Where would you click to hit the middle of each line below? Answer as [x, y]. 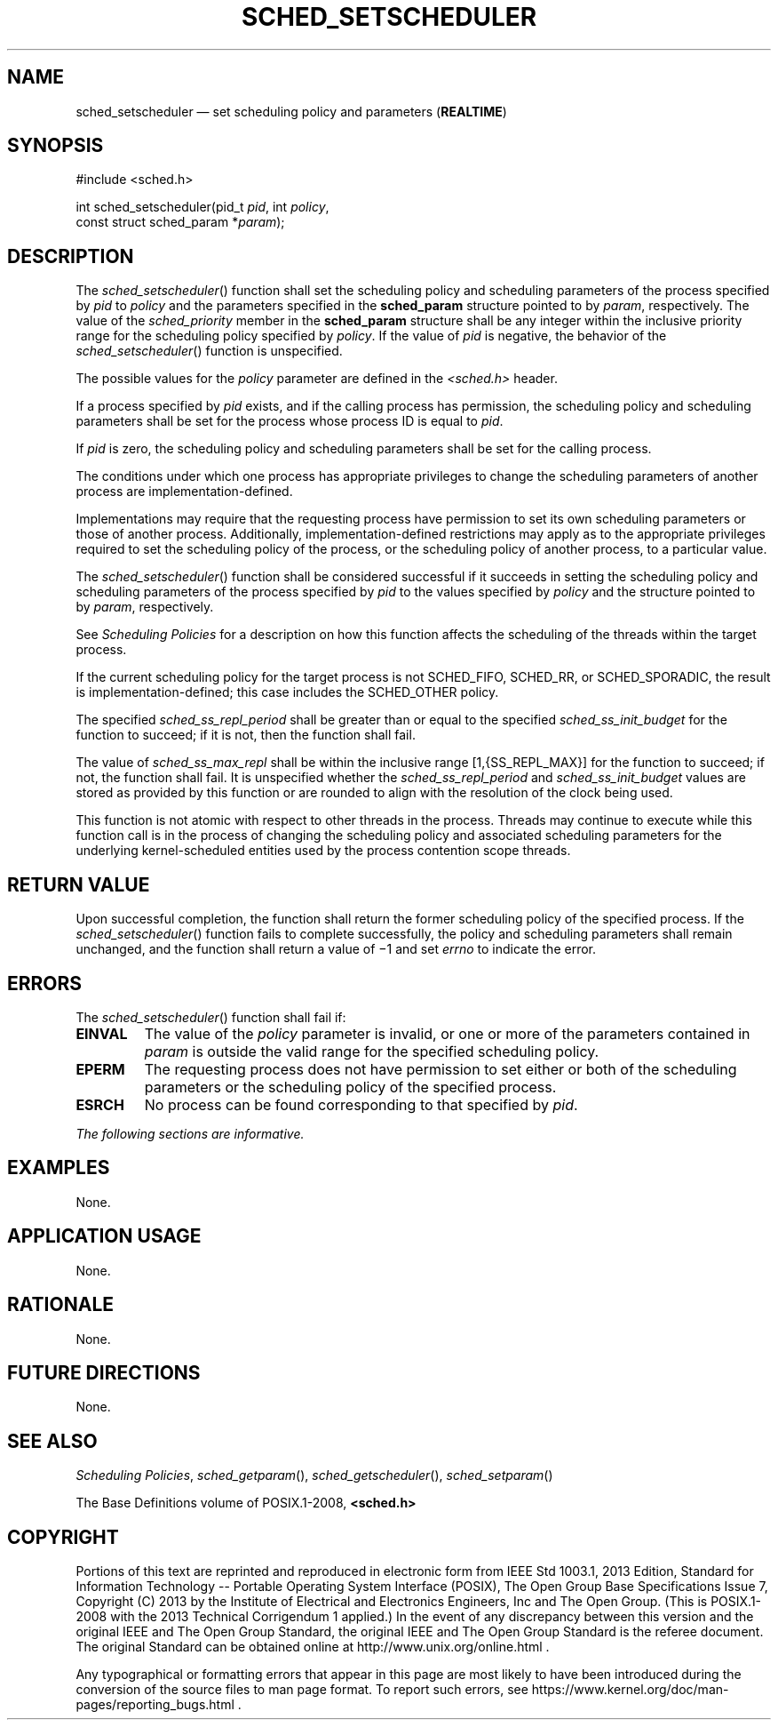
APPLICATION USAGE [104, 1236]
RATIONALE [61, 1305]
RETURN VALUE [79, 884]
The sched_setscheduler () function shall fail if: [211, 1017]
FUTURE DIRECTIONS [104, 1372]
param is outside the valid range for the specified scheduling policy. [372, 1051]
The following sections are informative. [190, 1133]
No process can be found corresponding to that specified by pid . [361, 1104]
